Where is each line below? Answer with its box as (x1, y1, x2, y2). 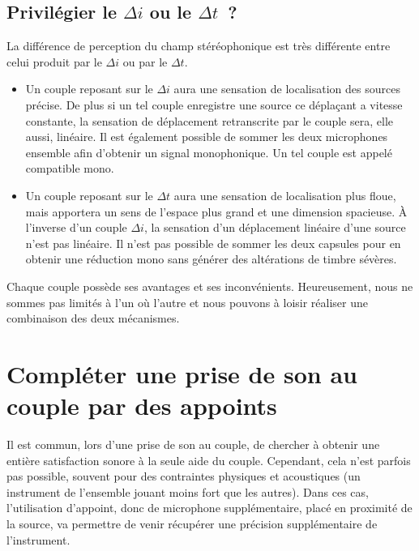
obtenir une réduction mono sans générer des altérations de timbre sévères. (25, 250, 397, 267)
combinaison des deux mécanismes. (6, 310, 180, 327)
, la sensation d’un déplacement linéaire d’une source (143, 219, 406, 236)
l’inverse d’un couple (25, 219, 127, 236)
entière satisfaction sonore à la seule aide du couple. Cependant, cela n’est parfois (6, 451, 411, 468)
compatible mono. (25, 160, 114, 177)
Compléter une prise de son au (6, 357, 357, 390)
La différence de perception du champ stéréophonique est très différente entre (6, 37, 391, 54)
